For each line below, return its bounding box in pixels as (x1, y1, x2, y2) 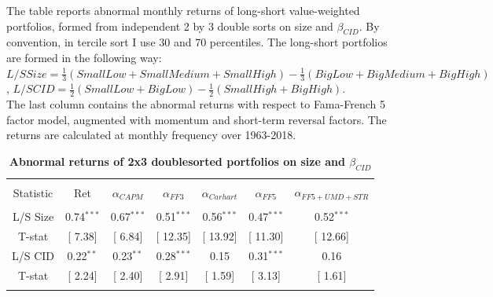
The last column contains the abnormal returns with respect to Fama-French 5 (6, 96, 385, 112)
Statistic (13, 184, 53, 200)
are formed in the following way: (6, 49, 162, 65)
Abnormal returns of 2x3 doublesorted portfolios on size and (9, 153, 345, 170)
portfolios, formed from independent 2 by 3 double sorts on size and (6, 17, 333, 34)
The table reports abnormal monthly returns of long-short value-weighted (6, 2, 360, 18)
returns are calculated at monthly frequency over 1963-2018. (6, 126, 296, 143)
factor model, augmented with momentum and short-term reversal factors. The (6, 111, 387, 127)
